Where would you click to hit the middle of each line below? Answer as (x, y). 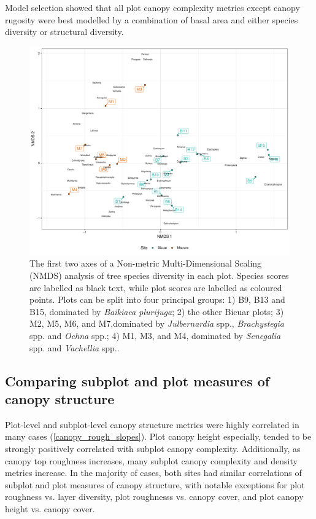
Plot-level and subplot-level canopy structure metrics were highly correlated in (152, 424)
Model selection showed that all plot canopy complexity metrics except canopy (152, 7)
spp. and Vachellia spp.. (75, 347)
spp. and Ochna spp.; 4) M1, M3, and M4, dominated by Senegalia (155, 336)
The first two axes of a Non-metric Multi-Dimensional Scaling (146, 263)
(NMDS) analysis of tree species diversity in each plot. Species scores (159, 275)
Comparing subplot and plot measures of (137, 380)
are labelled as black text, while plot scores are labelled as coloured (156, 287)
